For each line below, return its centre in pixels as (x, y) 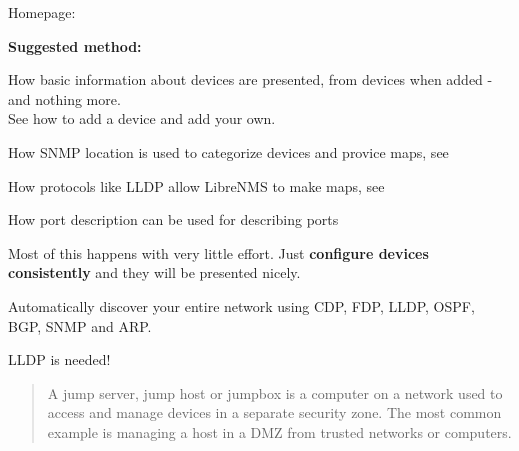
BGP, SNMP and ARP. (80, 325)
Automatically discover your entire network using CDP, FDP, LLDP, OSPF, (241, 305)
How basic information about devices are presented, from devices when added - (250, 79)
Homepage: (42, 12)
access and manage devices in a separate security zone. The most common (274, 412)
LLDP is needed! (59, 359)
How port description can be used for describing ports (173, 219)
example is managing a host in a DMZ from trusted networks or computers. (279, 431)
